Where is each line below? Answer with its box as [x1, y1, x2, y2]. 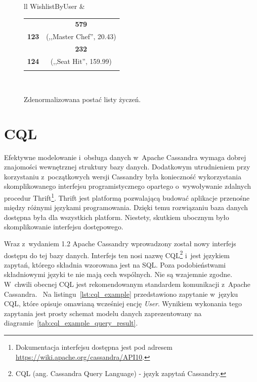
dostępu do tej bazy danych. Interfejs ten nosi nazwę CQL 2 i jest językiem [4, 248, 230, 260]
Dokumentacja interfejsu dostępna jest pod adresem [15, 341, 172, 352]
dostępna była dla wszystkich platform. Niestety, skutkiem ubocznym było [4, 212, 229, 222]
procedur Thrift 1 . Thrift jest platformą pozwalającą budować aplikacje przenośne [4, 191, 250, 203]
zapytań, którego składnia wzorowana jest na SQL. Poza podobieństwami [4, 259, 226, 270]
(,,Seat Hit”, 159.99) [50, 55, 112, 66]
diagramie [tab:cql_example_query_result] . [4, 318, 138, 328]
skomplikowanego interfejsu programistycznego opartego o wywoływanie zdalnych [4, 181, 251, 191]
